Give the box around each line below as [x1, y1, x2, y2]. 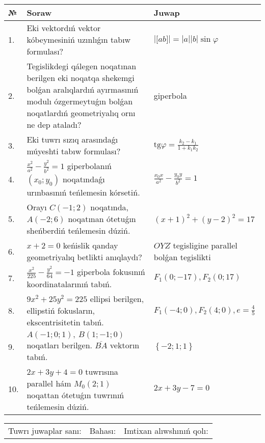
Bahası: [89, 424, 116, 436]
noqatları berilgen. [26, 339, 93, 351]
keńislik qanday [63, 239, 118, 252]
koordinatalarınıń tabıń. [26, 278, 112, 290]
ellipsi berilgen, [90, 292, 144, 304]
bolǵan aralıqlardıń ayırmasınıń [26, 84, 139, 95]
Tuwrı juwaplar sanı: [8, 424, 82, 436]
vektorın [110, 339, 140, 351]
